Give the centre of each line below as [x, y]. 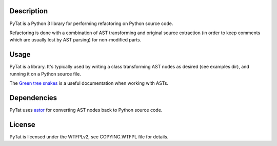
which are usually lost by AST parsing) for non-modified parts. [75, 40]
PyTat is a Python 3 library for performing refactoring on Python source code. [91, 23]
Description [29, 11]
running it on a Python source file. [45, 74]
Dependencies [33, 98]
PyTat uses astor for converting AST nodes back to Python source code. [86, 110]
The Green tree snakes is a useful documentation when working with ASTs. [89, 83]
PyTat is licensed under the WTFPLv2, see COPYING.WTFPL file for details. [89, 137]
